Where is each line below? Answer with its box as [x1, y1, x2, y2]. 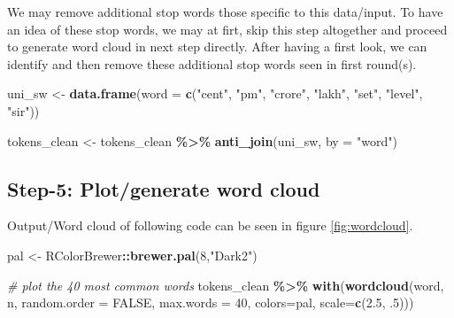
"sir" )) [7, 101, 40, 120]
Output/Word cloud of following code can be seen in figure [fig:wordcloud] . [7, 216, 413, 235]
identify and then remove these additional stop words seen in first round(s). [7, 54, 417, 73]
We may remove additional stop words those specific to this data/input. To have [7, 3, 443, 20]
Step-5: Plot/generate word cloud [7, 175, 320, 202]
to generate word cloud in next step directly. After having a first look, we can [7, 37, 427, 56]
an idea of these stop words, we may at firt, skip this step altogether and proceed [7, 19, 448, 38]
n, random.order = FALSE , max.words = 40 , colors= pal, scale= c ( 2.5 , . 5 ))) [7, 293, 414, 312]
